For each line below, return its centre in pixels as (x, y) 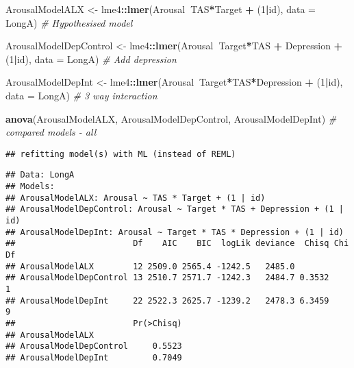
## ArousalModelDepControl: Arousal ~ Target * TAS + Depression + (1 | (175, 209)
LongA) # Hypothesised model (69, 22)
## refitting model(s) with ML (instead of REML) (121, 154)
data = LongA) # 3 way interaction (81, 95)
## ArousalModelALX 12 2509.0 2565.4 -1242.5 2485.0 (150, 266)
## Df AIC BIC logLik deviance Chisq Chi (177, 244)
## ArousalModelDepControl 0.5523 (94, 346)
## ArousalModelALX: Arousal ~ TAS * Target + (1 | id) (136, 198)
